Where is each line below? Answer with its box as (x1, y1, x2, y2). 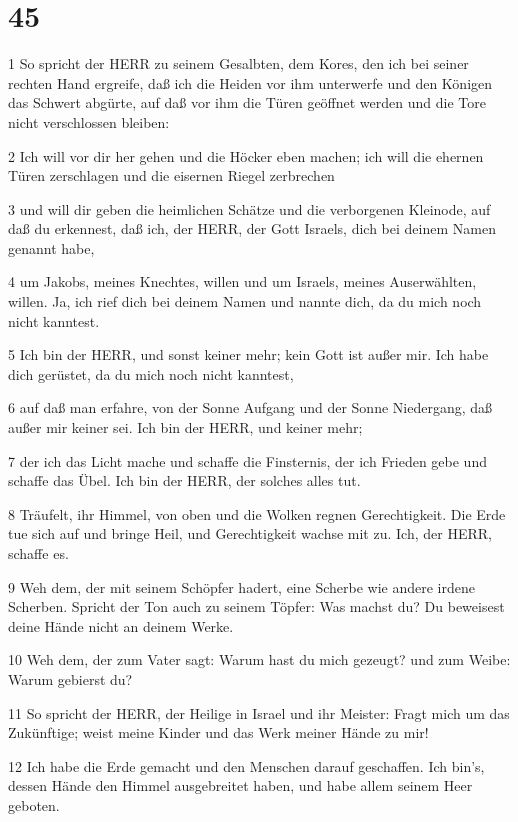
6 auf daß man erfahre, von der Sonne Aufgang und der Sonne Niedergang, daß (8, 397, 493, 418)
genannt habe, (8, 237, 95, 258)
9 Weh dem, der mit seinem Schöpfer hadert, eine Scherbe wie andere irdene (8, 576, 475, 597)
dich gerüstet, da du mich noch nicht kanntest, (8, 363, 294, 384)
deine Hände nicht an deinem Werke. (8, 615, 234, 636)
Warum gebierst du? (8, 668, 133, 689)
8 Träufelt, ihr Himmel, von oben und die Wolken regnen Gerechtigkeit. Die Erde (8, 503, 506, 524)
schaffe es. (8, 543, 69, 563)
